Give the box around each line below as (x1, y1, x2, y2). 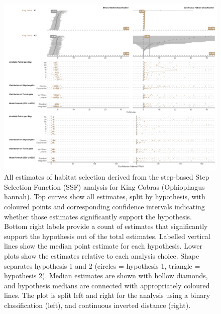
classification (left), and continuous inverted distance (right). (4, 299, 191, 310)
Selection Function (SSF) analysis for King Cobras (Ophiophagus (4, 181, 205, 192)
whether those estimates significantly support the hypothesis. (4, 211, 192, 221)
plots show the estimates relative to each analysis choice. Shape (4, 250, 199, 261)
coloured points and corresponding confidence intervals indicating (4, 201, 205, 211)
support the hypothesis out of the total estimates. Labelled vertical (4, 230, 210, 241)
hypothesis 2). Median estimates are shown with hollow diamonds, (4, 270, 208, 281)
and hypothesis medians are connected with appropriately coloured (4, 280, 210, 290)
